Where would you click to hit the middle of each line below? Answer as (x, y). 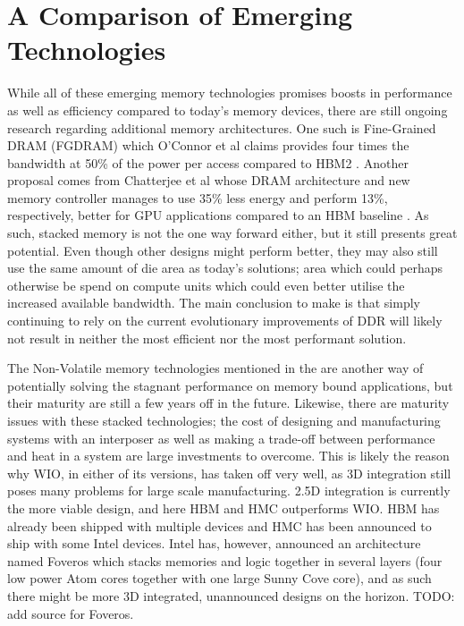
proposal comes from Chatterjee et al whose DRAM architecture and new (209, 180)
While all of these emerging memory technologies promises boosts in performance (230, 93)
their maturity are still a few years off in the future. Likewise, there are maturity (228, 403)
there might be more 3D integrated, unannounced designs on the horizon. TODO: (231, 595)
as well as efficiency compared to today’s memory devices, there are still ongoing (228, 110)
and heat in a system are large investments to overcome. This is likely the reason (228, 456)
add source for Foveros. (71, 613)
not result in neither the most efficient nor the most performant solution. (207, 338)
